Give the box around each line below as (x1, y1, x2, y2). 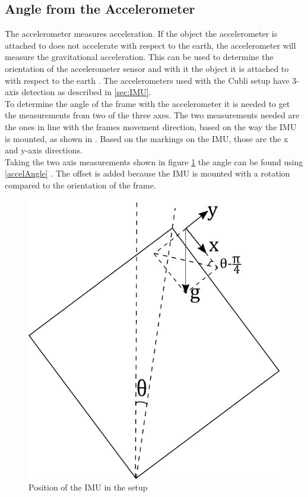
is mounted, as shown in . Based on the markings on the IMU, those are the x (5, 132, 288, 144)
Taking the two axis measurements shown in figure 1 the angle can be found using (5, 155, 303, 168)
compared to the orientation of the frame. (5, 178, 156, 191)
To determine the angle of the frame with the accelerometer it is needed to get (5, 97, 290, 109)
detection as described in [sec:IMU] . (21, 86, 151, 98)
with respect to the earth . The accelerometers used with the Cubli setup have (5, 74, 290, 86)
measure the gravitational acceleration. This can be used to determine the (5, 51, 274, 63)
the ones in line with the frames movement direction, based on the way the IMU (5, 120, 297, 133)
